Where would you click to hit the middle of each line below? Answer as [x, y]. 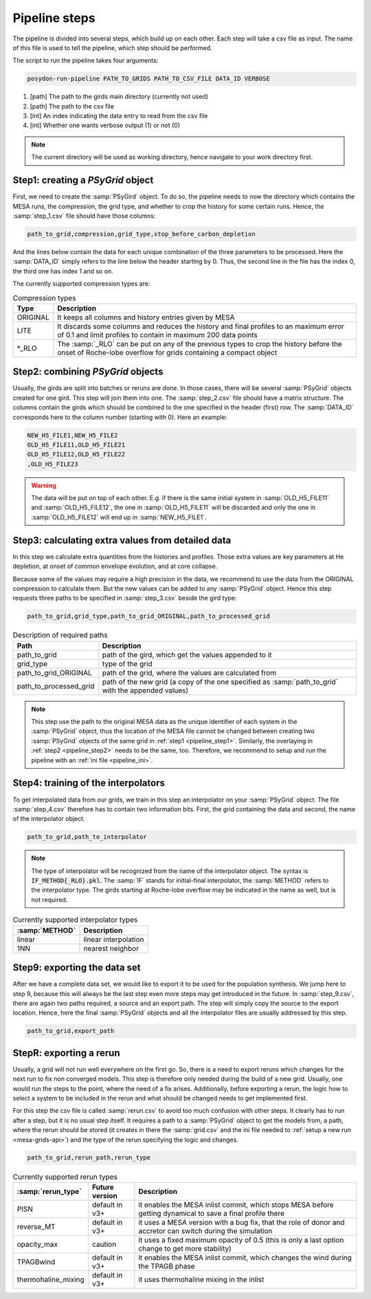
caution [104, 1244]
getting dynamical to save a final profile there [212, 1213]
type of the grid [127, 664]
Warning [44, 485]
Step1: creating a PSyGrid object [83, 180]
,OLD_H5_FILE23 [53, 464]
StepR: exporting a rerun [66, 1053]
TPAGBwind [36, 1262]
